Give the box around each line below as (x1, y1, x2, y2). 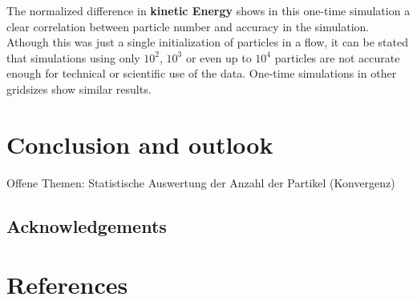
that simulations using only (6, 49, 140, 66)
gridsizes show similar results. (6, 80, 152, 97)
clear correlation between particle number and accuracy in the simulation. (6, 18, 370, 34)
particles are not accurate (274, 49, 400, 66)
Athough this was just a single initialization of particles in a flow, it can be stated (6, 34, 409, 50)
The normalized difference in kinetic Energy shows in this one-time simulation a (6, 2, 411, 18)
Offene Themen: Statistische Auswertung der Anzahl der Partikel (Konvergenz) (6, 174, 395, 191)
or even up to (185, 49, 252, 66)
